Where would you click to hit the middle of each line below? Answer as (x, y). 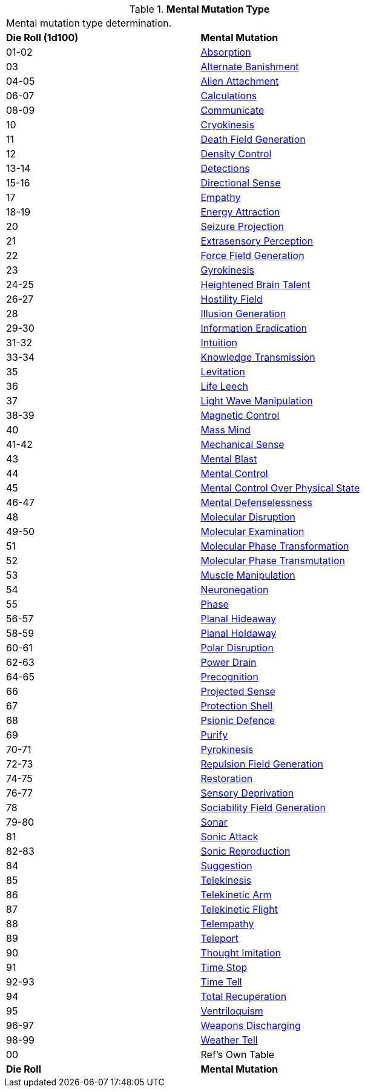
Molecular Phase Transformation (275, 546)
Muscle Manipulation (248, 575)
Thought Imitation (241, 953)
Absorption (226, 52)
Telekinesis (226, 880)
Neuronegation (235, 590)
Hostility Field (232, 299)
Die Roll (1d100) (42, 38)
